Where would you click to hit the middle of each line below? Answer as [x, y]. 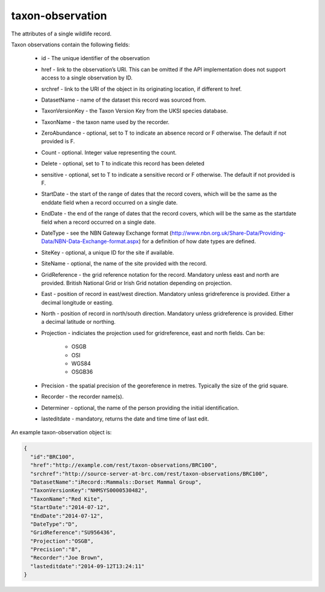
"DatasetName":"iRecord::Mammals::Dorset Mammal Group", [116, 482]
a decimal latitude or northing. [79, 322]
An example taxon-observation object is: [61, 433]
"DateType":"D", [54, 524]
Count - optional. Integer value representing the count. [109, 152]
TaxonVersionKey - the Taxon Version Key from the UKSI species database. [135, 111]
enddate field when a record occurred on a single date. [110, 202]
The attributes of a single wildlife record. [61, 34]
